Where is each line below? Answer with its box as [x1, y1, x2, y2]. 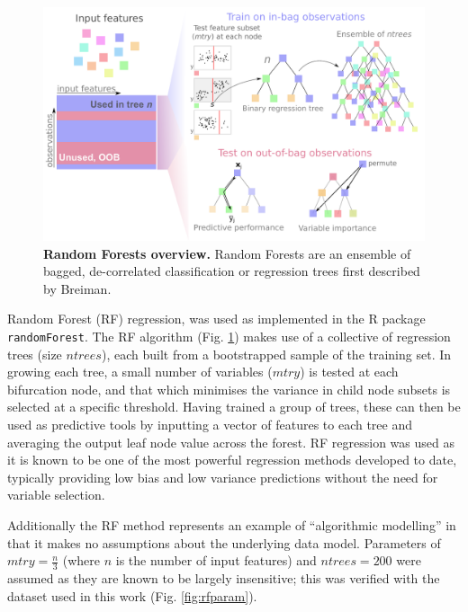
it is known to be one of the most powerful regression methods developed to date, [7, 450, 457, 469]
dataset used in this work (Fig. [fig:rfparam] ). [7, 586, 257, 605]
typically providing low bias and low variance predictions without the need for [7, 467, 438, 486]
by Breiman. [43, 279, 112, 297]
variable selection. [7, 485, 105, 504]
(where [62, 551, 101, 570]
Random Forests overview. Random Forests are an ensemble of [43, 244, 411, 262]
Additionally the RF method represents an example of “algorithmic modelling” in [7, 516, 456, 534]
